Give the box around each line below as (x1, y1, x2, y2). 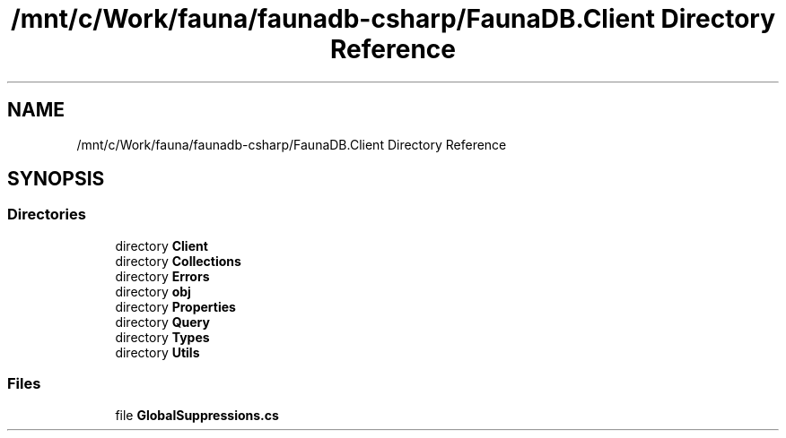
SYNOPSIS (7, 167, 105, 191)
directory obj (115, 283, 191, 299)
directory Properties (115, 298, 236, 314)
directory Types (115, 329, 210, 345)
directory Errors (115, 268, 210, 284)
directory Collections (115, 253, 241, 269)
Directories (7, 205, 86, 224)
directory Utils (115, 344, 200, 360)
